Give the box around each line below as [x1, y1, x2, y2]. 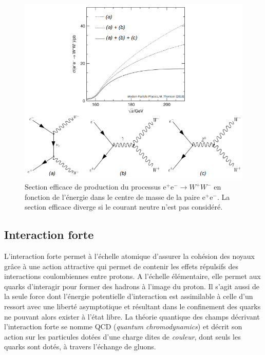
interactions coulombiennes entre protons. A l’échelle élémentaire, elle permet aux [4, 271, 261, 282]
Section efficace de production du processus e [25, 181, 166, 192]
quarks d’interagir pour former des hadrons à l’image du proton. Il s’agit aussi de [4, 281, 260, 291]
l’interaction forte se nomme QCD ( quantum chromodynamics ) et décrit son [4, 321, 242, 332]
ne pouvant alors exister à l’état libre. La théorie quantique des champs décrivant [4, 311, 260, 322]
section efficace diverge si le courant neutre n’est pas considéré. [25, 201, 223, 212]
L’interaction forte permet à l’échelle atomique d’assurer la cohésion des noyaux [4, 251, 255, 261]
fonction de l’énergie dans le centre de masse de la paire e [25, 191, 205, 202]
